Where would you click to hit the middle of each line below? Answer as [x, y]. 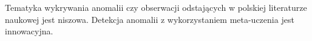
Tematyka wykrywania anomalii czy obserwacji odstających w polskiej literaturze [156, 7]
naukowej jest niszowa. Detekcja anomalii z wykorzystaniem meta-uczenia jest [150, 19]
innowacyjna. [29, 31]
